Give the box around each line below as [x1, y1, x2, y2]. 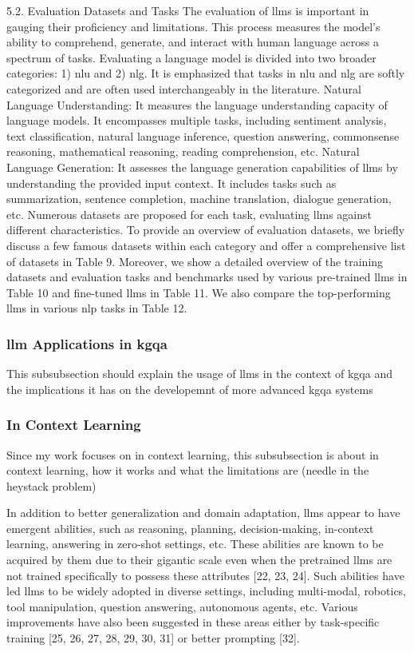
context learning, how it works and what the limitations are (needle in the [6, 462, 369, 479]
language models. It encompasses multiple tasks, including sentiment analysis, [6, 112, 387, 129]
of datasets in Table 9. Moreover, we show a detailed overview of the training [6, 252, 384, 269]
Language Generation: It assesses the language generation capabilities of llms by [6, 158, 398, 175]
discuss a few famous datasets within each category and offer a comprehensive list [6, 237, 406, 253]
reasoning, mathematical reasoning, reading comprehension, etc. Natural [6, 143, 360, 160]
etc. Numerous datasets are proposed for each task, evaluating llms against [6, 205, 373, 222]
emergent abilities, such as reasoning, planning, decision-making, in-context [6, 519, 374, 536]
